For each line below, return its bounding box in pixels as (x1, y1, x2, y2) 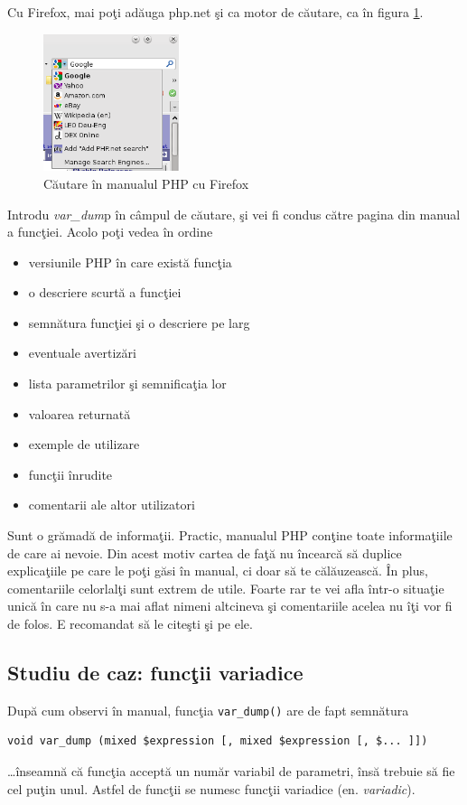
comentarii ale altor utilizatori (28, 495, 195, 514)
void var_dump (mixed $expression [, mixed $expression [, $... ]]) (7, 735, 428, 748)
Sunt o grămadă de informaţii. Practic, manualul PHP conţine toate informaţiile (7, 526, 453, 545)
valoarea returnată (28, 404, 131, 423)
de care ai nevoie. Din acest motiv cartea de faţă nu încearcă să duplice (7, 543, 402, 562)
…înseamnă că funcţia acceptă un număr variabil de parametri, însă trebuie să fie (7, 762, 455, 781)
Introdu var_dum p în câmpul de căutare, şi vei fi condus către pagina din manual (7, 204, 461, 223)
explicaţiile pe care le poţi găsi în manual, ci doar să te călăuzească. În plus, (7, 561, 428, 580)
